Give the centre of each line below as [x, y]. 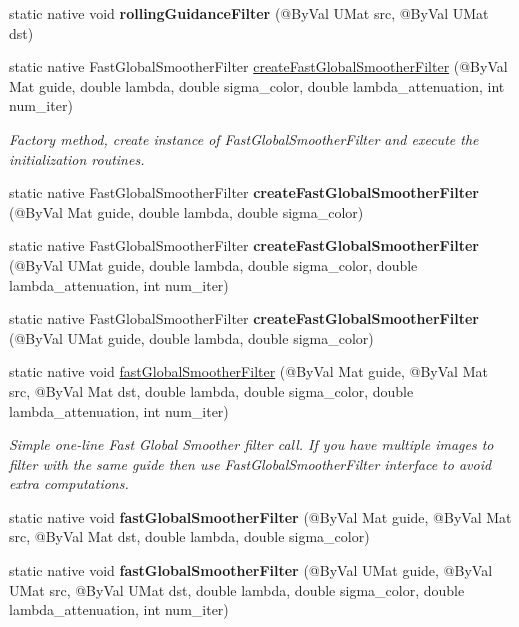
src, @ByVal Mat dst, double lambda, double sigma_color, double [211, 390]
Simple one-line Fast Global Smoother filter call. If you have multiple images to [251, 444]
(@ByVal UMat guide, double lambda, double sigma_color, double [213, 264]
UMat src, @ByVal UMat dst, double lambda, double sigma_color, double [237, 589]
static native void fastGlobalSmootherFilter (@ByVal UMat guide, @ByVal [251, 570]
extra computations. [69, 483]
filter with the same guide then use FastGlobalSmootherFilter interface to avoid [250, 463]
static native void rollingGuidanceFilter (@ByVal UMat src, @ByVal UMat [249, 13]
